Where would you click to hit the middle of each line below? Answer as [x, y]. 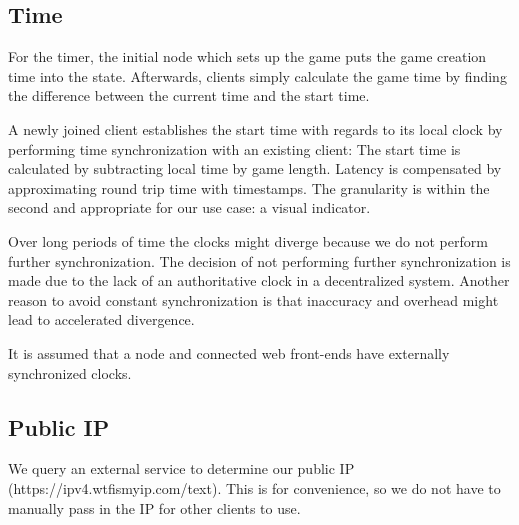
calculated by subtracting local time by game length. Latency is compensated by [255, 168]
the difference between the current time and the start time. [189, 95]
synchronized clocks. [70, 372]
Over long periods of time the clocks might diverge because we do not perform [248, 240]
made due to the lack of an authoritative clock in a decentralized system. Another [259, 280]
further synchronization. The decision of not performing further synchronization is [259, 260]
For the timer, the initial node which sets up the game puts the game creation [247, 56]
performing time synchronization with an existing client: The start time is [234, 148]
